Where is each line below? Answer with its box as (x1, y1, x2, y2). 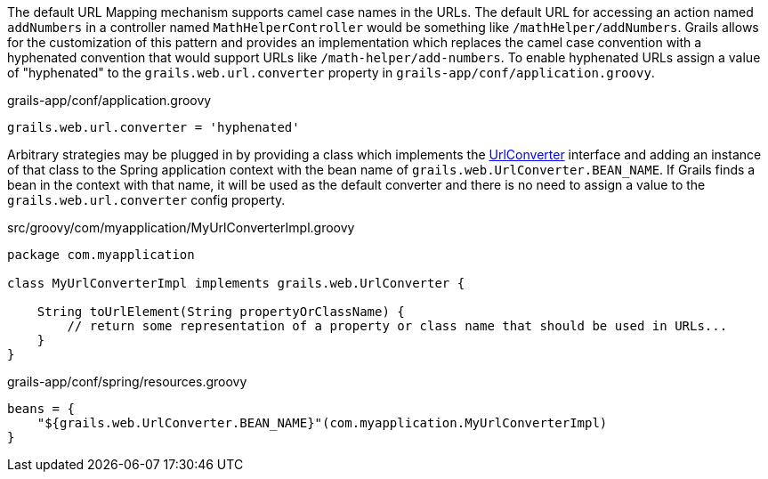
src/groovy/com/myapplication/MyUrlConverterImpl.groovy (7, 220, 355, 235)
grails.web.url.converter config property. (7, 192, 286, 207)
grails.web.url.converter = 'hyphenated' (7, 120, 300, 134)
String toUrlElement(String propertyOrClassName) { (36, 304, 405, 319)
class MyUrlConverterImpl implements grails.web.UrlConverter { (7, 276, 465, 290)
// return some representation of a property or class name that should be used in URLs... (67, 319, 728, 333)
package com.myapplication (7, 248, 195, 262)
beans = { (7, 402, 75, 416)
